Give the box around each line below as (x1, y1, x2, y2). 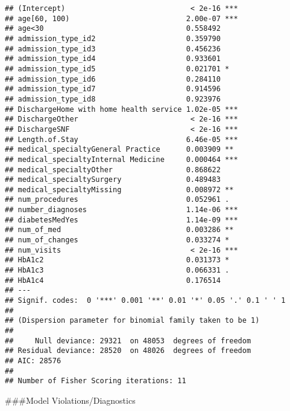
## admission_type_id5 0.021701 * (5, 64, 230, 73)
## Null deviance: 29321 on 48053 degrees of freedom (5, 336, 251, 345)
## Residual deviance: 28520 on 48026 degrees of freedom (5, 346, 251, 355)
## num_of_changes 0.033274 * (5, 236, 230, 245)
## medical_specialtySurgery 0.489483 (5, 175, 221, 184)
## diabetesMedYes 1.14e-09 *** (5, 215, 238, 224)
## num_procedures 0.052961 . (5, 195, 230, 204)
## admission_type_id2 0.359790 (5, 34, 221, 43)
